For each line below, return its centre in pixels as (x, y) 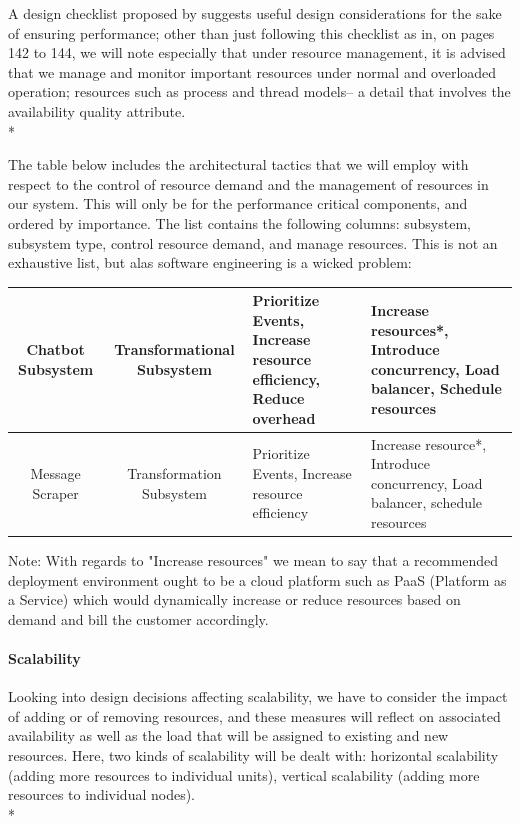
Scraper (55, 492)
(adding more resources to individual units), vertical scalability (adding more (244, 774)
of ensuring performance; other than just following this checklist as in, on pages (251, 32)
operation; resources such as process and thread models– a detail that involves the (259, 91)
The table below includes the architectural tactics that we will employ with (238, 164)
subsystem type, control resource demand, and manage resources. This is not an (253, 242)
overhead (284, 417)
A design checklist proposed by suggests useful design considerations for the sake (255, 13)
